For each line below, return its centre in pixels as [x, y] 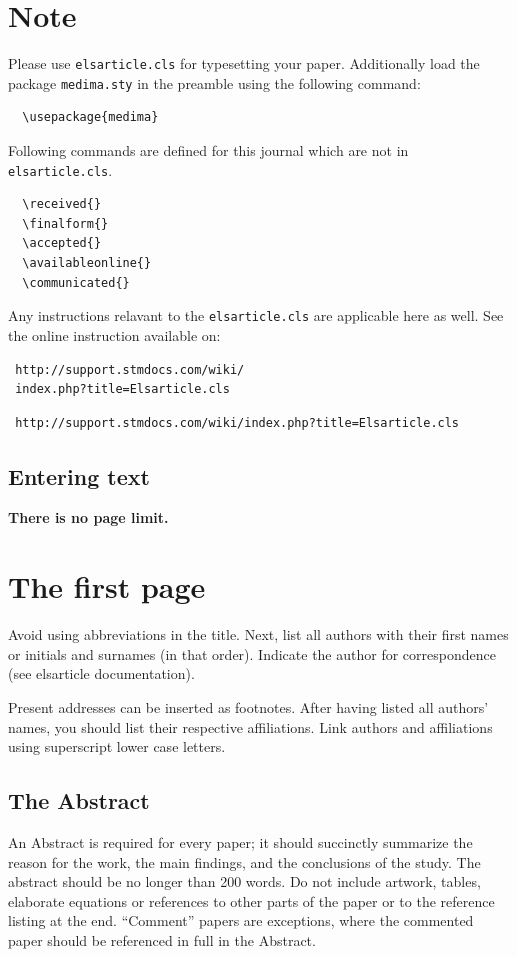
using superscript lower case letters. [117, 746]
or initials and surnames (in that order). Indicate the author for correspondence [252, 653]
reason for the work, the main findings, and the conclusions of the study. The [244, 861]
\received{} [62, 204]
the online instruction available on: [114, 334]
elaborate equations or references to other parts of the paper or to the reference [251, 900]
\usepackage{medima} [90, 117]
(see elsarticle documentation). [101, 673]
